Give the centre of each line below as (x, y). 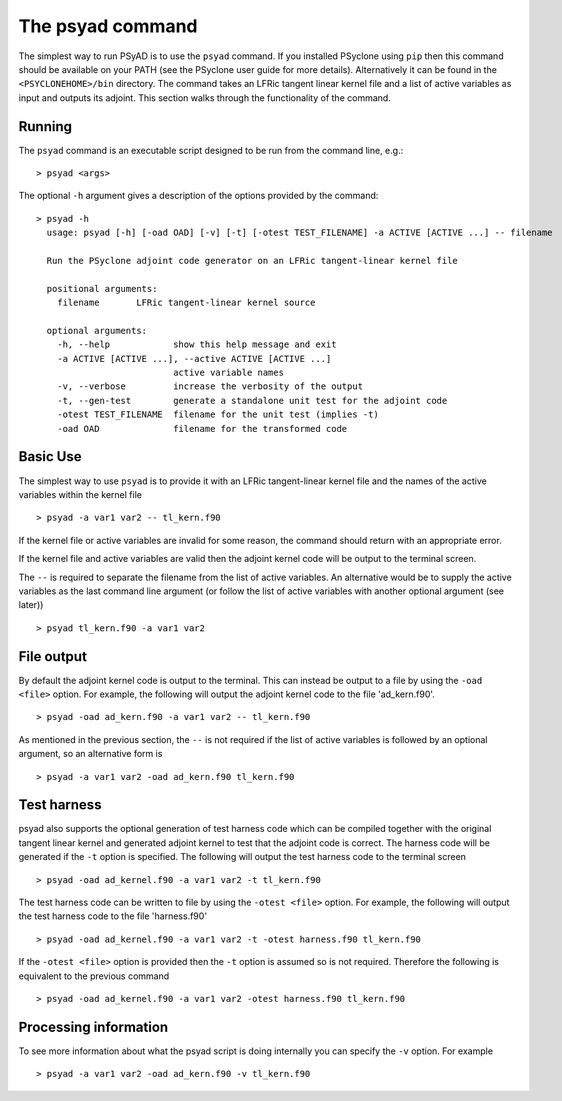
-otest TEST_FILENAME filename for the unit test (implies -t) (217, 414)
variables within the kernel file (80, 494)
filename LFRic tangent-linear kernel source (186, 303)
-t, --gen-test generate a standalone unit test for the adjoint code (252, 400)
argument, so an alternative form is (90, 754)
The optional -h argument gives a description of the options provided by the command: (198, 196)
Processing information (93, 1026)
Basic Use (50, 456)
